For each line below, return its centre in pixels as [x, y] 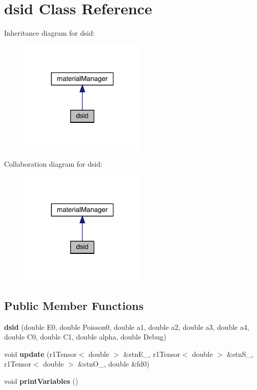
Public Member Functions [74, 305]
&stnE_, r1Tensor [152, 354]
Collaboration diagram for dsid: [53, 164]
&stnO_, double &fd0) [114, 364]
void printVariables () [41, 381]
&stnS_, [240, 354]
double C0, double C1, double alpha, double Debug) [85, 337]
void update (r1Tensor [40, 354]
